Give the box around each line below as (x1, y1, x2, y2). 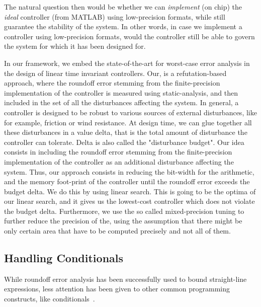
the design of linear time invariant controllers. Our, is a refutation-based (4, 67, 227, 78)
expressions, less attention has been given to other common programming (4, 283, 230, 294)
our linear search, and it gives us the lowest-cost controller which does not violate (4, 196, 255, 206)
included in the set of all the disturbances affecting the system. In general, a (4, 97, 239, 108)
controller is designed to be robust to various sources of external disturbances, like (4, 107, 257, 117)
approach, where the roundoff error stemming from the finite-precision (4, 78, 220, 88)
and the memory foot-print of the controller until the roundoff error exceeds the (4, 176, 250, 187)
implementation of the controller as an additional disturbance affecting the (4, 156, 234, 167)
